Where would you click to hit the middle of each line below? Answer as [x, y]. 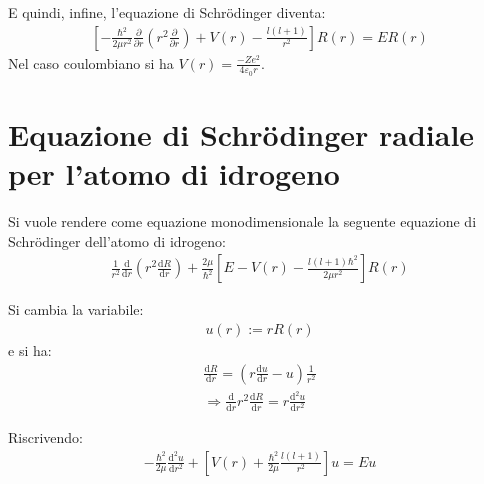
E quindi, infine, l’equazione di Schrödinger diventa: [167, 12]
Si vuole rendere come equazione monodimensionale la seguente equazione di [242, 221]
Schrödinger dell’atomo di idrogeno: [117, 240]
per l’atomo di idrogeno [174, 173]
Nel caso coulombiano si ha [91, 62]
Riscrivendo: [45, 436]
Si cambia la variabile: [76, 309]
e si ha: [30, 350]
